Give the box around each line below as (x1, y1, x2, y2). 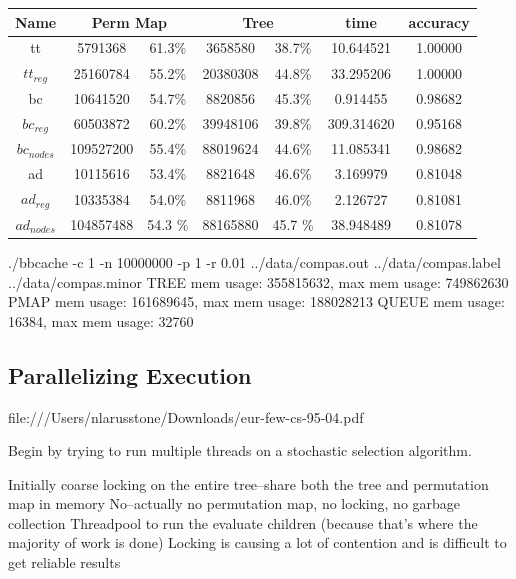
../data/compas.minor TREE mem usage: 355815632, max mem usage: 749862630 (8, 271, 509, 292)
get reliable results (8, 552, 121, 573)
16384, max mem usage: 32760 (8, 310, 194, 331)
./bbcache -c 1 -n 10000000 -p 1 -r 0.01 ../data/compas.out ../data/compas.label (8, 251, 501, 272)
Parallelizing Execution (8, 359, 252, 390)
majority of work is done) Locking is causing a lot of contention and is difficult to (8, 532, 507, 553)
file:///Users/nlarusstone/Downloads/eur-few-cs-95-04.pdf (8, 406, 364, 427)
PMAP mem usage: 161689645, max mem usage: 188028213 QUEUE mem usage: (8, 291, 505, 312)
